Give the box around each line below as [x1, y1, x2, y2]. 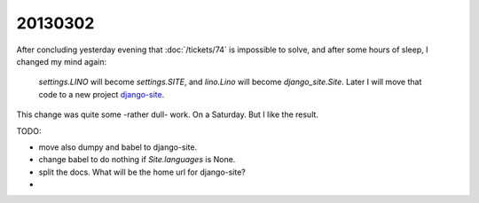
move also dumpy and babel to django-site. [38, 142, 198, 152]
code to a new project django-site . [38, 89, 165, 99]
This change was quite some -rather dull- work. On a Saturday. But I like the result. [16, 109, 319, 120]
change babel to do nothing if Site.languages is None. [38, 154, 236, 165]
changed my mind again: [16, 56, 106, 66]
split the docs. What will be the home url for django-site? [38, 167, 246, 177]
